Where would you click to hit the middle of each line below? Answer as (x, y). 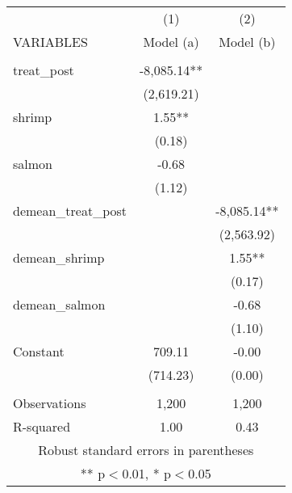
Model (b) (247, 42)
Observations (50, 403)
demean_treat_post (70, 211)
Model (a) (171, 42)
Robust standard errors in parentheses (146, 450)
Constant (39, 351)
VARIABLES (50, 42)
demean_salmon (59, 304)
